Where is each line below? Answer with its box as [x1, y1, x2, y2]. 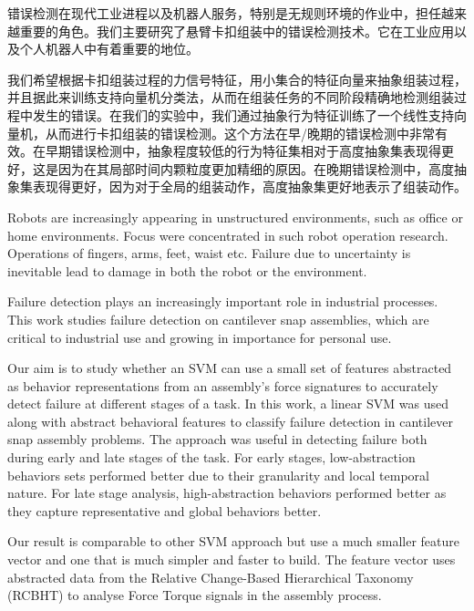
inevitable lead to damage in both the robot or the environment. [7, 261, 367, 280]
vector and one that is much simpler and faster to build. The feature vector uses [7, 550, 456, 569]
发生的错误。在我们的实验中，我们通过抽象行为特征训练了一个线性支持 [32, 105, 454, 124]
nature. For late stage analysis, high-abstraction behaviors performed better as [7, 483, 447, 502]
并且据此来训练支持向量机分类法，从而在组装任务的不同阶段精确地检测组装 [7, 88, 454, 107]
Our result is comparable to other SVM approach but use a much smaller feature [7, 532, 460, 551]
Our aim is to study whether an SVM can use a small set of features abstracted [7, 358, 452, 378]
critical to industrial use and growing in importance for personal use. [7, 327, 392, 347]
